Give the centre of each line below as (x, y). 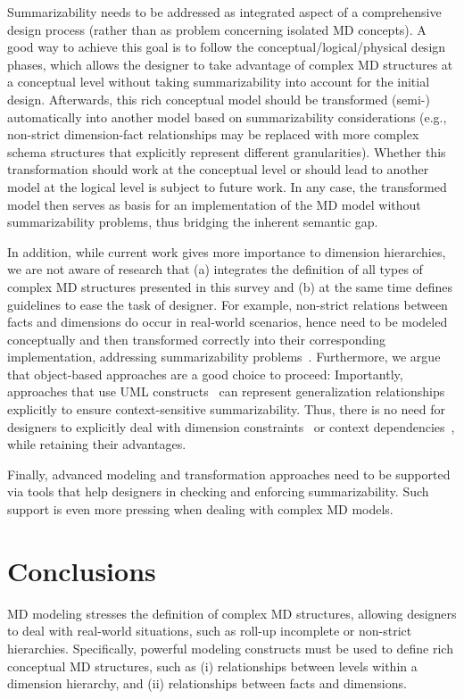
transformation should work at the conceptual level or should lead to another (218, 169)
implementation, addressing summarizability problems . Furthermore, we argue (224, 357)
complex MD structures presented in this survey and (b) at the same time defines (230, 286)
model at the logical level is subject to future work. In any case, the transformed (227, 186)
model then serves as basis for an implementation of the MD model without (214, 204)
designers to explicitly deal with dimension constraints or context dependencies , (231, 426)
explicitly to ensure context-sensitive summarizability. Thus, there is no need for (226, 409)
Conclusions (82, 570)
